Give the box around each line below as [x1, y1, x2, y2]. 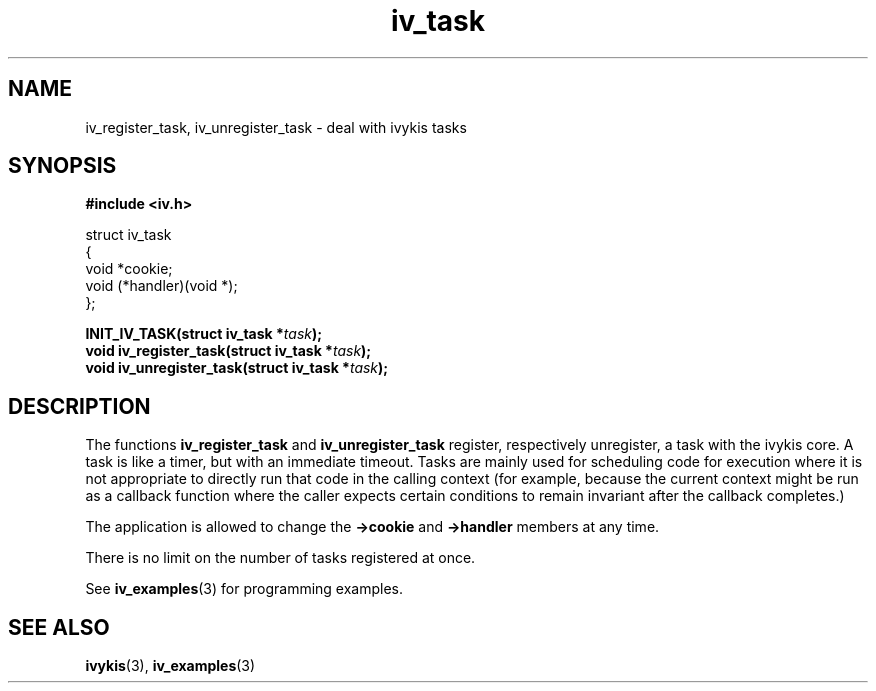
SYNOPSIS [8, 153, 117, 179]
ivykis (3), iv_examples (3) [85, 657, 256, 675]
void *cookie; [85, 260, 173, 278]
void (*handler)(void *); [85, 277, 238, 295]
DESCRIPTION [8, 393, 151, 419]
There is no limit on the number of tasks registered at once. [85, 549, 476, 567]
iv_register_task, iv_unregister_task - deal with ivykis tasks [85, 118, 467, 136]
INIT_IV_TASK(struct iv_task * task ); [85, 325, 323, 343]
